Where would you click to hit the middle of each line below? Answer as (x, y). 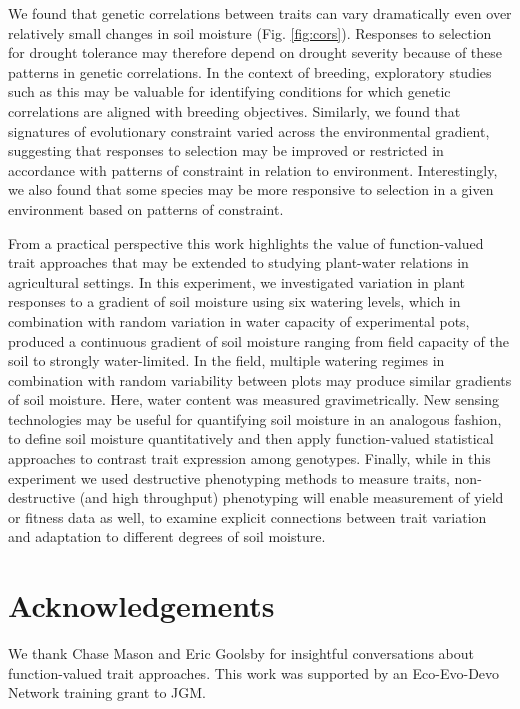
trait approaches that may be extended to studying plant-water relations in (238, 262)
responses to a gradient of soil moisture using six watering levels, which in (234, 301)
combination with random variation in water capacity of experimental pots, (239, 320)
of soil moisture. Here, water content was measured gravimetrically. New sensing (254, 399)
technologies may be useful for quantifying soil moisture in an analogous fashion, (255, 418)
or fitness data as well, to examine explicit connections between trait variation (247, 516)
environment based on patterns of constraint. (146, 208)
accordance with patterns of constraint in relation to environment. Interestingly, (253, 169)
